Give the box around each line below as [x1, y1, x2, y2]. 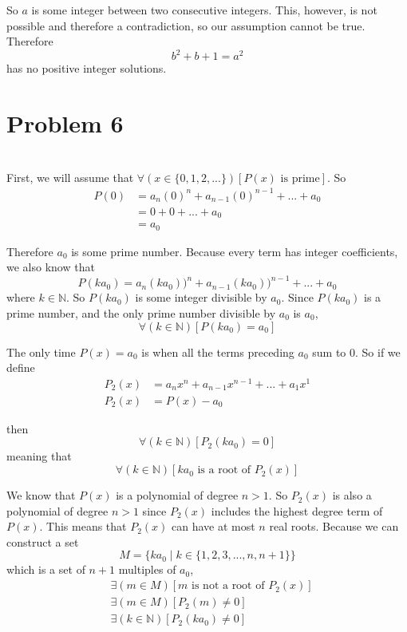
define [6, 359, 35, 376]
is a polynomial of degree [116, 487, 239, 504]
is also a [332, 487, 372, 504]
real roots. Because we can [269, 518, 399, 535]
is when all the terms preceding [141, 343, 294, 360]
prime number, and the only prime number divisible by [6, 304, 276, 321]
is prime [280, 172, 320, 184]
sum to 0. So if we [312, 343, 401, 360]
